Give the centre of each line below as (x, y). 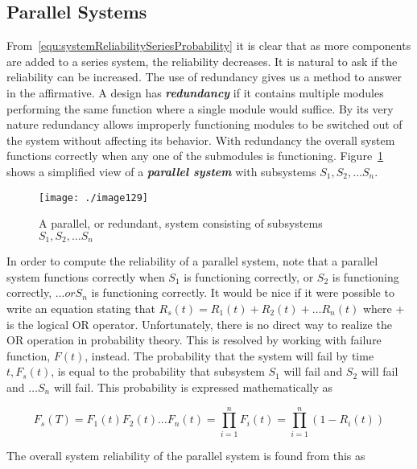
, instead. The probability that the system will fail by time (229, 355)
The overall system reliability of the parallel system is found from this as (186, 455)
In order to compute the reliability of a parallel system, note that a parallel (192, 261)
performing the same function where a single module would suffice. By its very (200, 108)
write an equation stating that (81, 309)
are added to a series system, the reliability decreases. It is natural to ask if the (202, 61)
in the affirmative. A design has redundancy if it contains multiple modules (195, 92)
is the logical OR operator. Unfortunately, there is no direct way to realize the (199, 324)
